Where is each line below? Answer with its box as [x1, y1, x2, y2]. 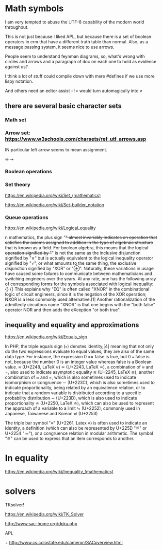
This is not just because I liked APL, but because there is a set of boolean [5, 34, 152, 39]
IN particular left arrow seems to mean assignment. [5, 147, 108, 152]
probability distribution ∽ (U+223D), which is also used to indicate [5, 395, 137, 401]
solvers [5, 486, 36, 496]
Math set [5, 116, 27, 123]
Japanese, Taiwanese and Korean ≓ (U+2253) [5, 410, 98, 416]
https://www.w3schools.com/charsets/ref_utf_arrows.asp [5, 136, 146, 143]
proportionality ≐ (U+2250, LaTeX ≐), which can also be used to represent [5, 400, 154, 406]
